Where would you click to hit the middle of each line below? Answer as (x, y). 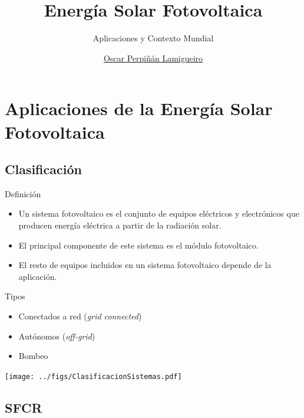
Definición (23, 193)
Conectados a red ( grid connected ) (80, 316)
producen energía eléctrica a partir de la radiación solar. (120, 225)
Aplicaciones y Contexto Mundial (153, 38)
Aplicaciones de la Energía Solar (139, 108)
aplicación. (38, 276)
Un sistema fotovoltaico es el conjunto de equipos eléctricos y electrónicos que (159, 213)
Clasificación (43, 169)
